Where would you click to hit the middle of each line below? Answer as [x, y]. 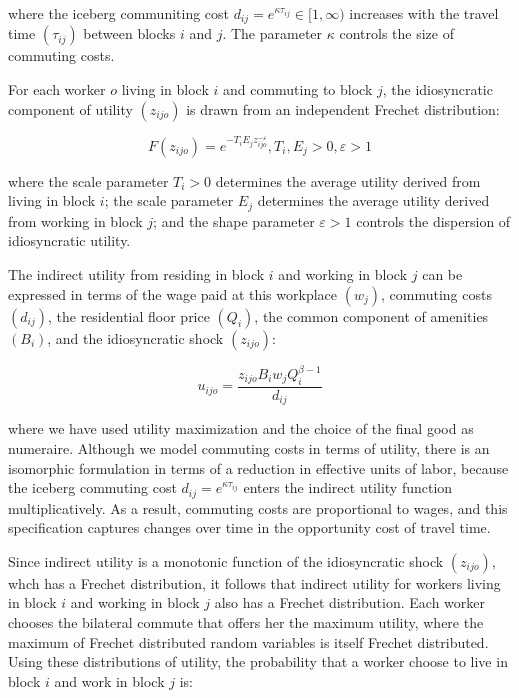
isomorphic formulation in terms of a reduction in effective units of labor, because [258, 467]
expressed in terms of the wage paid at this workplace [172, 293]
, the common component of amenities [371, 315]
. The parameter [272, 33]
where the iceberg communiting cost [119, 13]
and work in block [109, 680]
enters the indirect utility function [348, 487]
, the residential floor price [128, 315]
